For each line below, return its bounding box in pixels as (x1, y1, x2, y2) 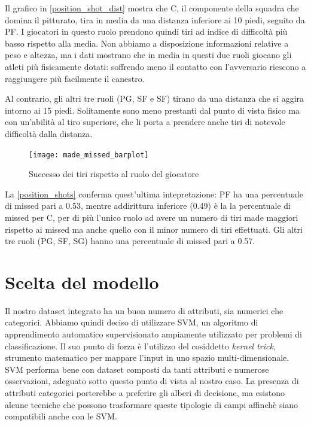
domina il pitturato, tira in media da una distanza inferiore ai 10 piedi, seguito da (5, 13, 305, 26)
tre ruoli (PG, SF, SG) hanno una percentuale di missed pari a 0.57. (5, 235, 255, 247)
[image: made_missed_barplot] (29, 150, 149, 159)
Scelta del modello (5, 269, 159, 294)
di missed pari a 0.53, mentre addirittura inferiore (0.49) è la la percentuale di (5, 199, 291, 212)
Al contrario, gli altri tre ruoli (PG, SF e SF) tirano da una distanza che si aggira (5, 92, 304, 105)
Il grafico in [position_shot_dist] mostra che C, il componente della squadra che (5, 2, 299, 14)
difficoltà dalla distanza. (5, 127, 93, 139)
